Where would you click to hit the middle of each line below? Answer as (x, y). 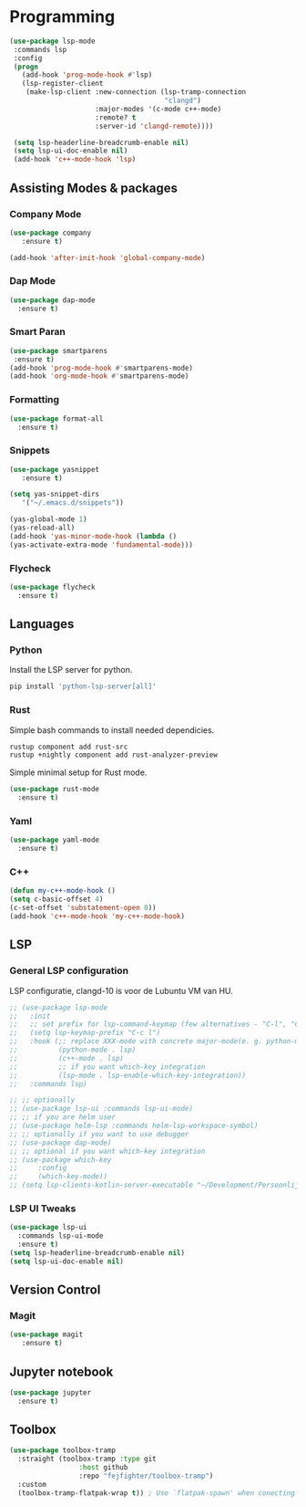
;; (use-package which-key (61, 1160)
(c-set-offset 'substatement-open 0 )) (83, 908)
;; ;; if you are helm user (63, 1117)
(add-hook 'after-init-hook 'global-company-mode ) (107, 257)
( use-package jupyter (51, 1392)
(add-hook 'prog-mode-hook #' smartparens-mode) (102, 368)
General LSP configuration (69, 971)
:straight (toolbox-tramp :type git (87, 1459)
